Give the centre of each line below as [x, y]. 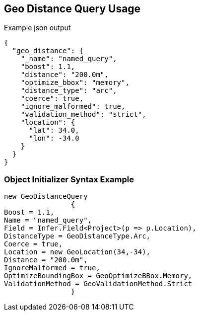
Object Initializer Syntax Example [69, 179]
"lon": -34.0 [54, 138]
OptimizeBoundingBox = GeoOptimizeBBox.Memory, [98, 276]
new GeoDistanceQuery [46, 197]
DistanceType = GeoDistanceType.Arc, [77, 236]
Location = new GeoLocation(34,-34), [77, 252]
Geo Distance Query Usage [72, 9]
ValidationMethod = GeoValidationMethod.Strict [98, 284]
